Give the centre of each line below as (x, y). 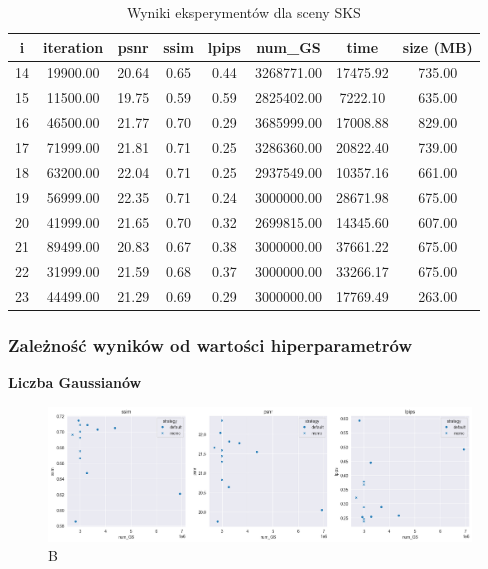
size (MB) (437, 46)
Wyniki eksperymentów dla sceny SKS (243, 12)
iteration (73, 46)
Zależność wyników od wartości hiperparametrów (210, 345)
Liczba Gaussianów (75, 382)
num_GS (288, 46)
